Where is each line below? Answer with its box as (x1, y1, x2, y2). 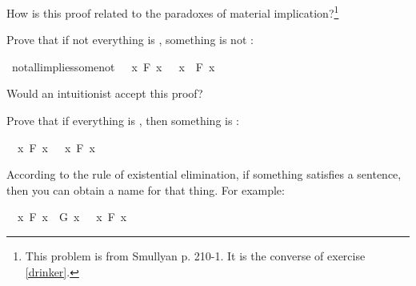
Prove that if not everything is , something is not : (6, 31, 254, 48)
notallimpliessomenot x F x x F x (11, 58, 215, 75)
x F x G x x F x (17, 208, 127, 225)
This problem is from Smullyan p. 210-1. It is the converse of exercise (25, 248, 366, 264)
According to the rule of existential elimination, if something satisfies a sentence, (6, 166, 402, 183)
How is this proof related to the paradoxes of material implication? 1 (6, 2, 339, 21)
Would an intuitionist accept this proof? (6, 85, 203, 102)
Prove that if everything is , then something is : (6, 112, 240, 129)
